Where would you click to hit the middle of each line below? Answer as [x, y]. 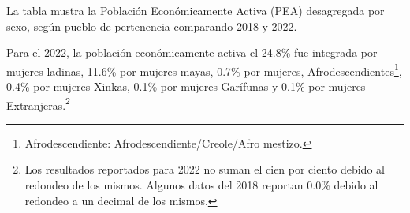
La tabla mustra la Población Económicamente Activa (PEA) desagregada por [196, 10]
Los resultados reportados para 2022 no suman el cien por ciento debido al [205, 169]
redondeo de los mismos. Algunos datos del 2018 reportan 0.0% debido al [201, 185]
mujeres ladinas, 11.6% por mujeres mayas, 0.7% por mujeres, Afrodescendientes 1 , [204, 69]
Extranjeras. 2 [38, 103]
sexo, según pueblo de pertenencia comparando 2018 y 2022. [152, 26]
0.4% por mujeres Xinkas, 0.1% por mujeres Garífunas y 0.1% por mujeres [186, 86]
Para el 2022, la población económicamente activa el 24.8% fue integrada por [192, 52]
